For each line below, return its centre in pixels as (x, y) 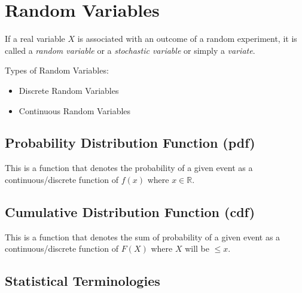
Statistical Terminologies (83, 281)
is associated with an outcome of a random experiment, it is (187, 39)
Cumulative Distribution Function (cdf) (130, 211)
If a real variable (35, 39)
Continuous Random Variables (75, 110)
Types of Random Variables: (57, 70)
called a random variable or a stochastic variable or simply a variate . (130, 50)
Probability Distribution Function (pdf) (130, 143)
